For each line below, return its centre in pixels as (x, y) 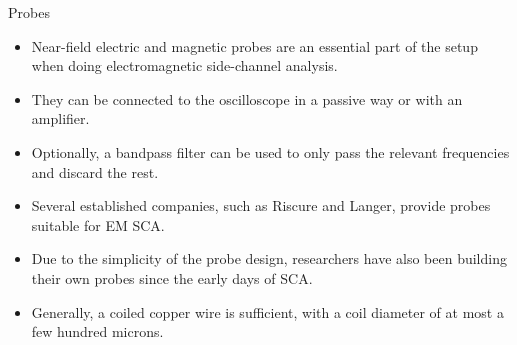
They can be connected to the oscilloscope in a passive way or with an (247, 98)
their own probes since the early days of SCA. (172, 277)
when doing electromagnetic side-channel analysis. (184, 65)
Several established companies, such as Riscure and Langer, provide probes (261, 205)
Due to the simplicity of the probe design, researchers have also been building (269, 258)
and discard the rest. (95, 171)
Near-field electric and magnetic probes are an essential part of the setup (254, 45)
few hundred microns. (97, 331)
